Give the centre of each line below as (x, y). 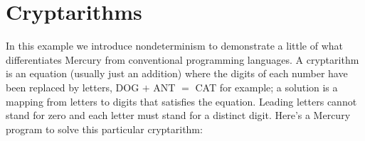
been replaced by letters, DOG (73, 87)
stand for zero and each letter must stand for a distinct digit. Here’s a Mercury (178, 115)
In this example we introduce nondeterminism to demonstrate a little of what (174, 46)
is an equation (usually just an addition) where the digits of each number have (177, 73)
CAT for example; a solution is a (266, 87)
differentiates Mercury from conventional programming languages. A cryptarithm (182, 59)
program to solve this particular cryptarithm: (104, 129)
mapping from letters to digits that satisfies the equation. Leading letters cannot (181, 101)
